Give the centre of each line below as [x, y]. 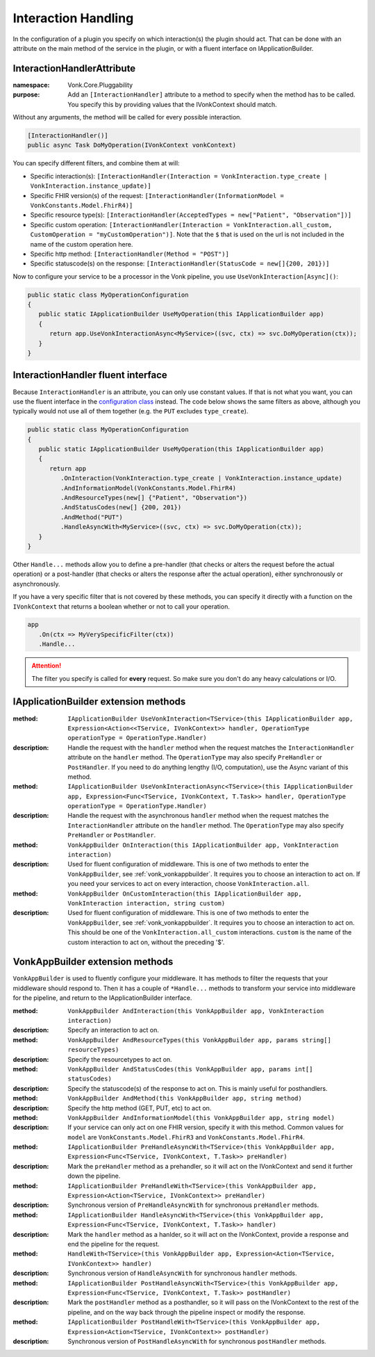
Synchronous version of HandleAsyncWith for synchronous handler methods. [182, 1273]
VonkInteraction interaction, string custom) [147, 903]
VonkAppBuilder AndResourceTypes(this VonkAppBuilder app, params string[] [199, 1040]
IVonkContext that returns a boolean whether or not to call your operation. [122, 606]
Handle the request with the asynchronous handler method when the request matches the [198, 816]
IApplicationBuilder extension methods [99, 702]
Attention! [47, 666]
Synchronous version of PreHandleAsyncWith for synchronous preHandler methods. [193, 1205]
